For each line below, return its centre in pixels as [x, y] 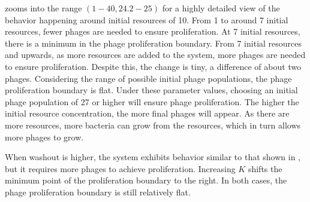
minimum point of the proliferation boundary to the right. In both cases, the [146, 180]
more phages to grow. [44, 137]
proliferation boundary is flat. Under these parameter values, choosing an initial [151, 90]
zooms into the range [43, 8]
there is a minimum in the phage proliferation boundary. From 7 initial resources [154, 43]
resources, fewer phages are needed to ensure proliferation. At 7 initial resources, [153, 31]
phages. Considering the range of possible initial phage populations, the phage [148, 78]
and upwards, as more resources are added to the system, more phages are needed [155, 55]
